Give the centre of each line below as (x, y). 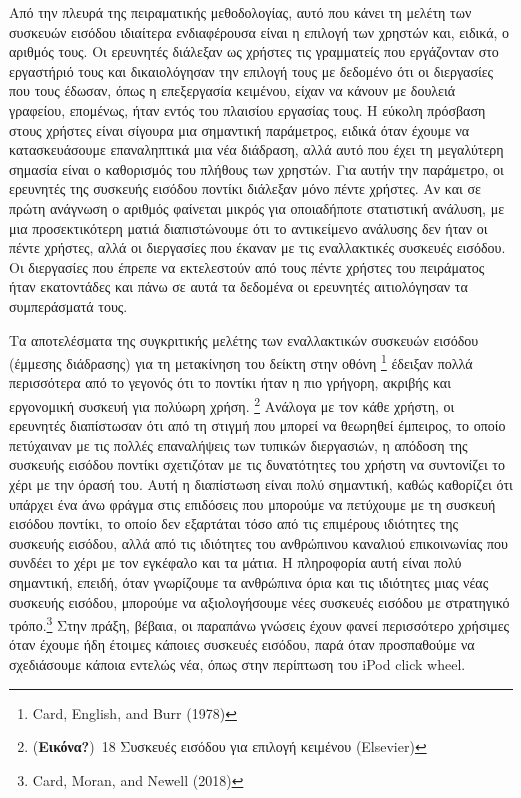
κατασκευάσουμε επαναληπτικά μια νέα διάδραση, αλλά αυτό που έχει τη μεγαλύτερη (256, 149)
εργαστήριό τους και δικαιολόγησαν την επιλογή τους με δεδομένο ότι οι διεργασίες (251, 70)
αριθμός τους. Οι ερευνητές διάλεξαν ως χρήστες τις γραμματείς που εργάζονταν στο (254, 51)
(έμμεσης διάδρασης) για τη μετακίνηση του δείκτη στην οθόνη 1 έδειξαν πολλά (241, 361)
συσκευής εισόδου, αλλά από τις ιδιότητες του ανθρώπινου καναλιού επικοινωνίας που (258, 542)
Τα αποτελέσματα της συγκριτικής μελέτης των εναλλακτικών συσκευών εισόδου (244, 339)
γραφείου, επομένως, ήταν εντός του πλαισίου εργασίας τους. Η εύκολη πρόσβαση (247, 109)
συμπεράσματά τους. (68, 305)
